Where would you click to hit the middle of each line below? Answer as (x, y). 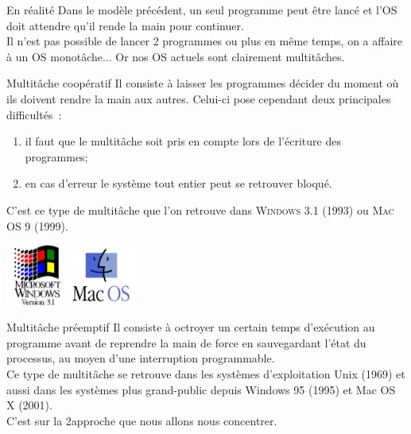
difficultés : (34, 114)
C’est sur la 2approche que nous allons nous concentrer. (142, 420)
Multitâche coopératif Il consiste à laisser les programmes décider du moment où (203, 83)
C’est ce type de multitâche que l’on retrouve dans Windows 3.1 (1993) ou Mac (200, 209)
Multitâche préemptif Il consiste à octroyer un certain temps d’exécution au (191, 327)
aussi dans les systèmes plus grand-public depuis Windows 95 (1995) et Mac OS (201, 389)
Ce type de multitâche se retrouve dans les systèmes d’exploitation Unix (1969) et (206, 374)
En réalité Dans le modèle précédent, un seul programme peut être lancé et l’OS (202, 10)
